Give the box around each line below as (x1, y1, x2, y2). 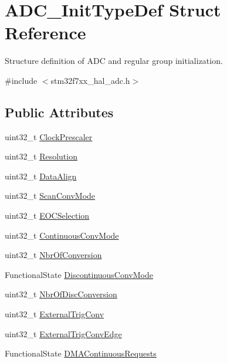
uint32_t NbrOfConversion (5, 249, 102, 261)
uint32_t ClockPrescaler (5, 130, 93, 143)
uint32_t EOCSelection (5, 209, 90, 222)
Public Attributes (5, 103, 114, 121)
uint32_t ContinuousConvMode (5, 229, 119, 241)
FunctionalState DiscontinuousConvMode (5, 268, 153, 280)
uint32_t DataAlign (5, 169, 77, 182)
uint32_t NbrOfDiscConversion (5, 288, 117, 300)
